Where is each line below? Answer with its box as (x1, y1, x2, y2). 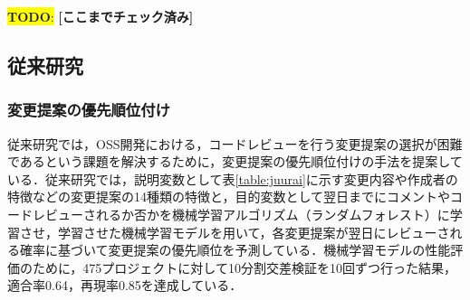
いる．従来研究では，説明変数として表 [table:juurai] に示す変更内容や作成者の (7, 169, 458, 188)
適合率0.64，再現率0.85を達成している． (7, 276, 243, 295)
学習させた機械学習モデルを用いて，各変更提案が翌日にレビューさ (57, 222, 450, 241)
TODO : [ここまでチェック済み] (7, 7, 194, 25)
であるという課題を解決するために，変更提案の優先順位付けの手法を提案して (7, 152, 463, 171)
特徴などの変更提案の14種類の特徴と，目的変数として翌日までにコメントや (7, 187, 451, 206)
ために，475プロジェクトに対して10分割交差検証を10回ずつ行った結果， (32, 258, 456, 277)
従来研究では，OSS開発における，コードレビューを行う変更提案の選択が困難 (7, 134, 463, 153)
